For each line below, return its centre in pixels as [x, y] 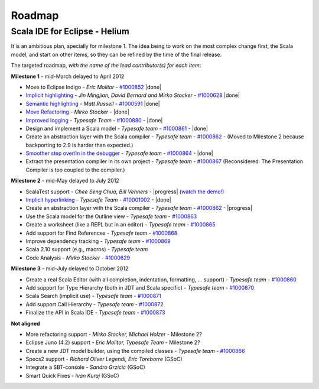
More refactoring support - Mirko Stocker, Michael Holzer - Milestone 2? [114, 334]
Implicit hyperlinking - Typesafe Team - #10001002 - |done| [98, 200]
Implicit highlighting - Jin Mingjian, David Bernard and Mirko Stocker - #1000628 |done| [133, 95]
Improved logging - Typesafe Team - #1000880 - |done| [94, 120]
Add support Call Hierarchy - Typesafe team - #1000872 [95, 304]
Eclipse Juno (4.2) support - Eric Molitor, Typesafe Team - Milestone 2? [113, 342]
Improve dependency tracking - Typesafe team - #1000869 [98, 241]
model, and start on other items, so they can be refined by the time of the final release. [116, 54]
